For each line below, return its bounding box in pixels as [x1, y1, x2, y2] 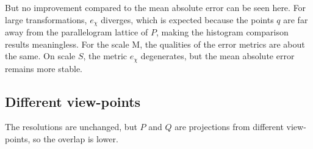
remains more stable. [5, 62, 82, 74]
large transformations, [5, 13, 87, 26]
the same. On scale [5, 49, 76, 62]
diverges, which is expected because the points [101, 13, 274, 26]
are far [283, 13, 308, 26]
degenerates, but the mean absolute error [140, 49, 295, 62]
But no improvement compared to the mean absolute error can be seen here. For [5, 1, 306, 13]
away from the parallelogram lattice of [5, 26, 148, 38]
